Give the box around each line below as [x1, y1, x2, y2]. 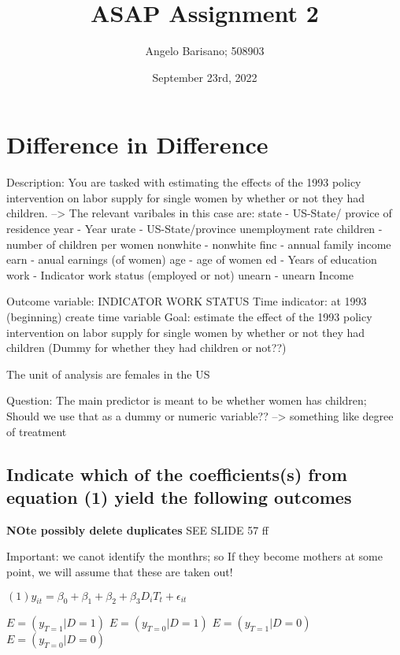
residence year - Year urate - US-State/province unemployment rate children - [6, 220, 383, 237]
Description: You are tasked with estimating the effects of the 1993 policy [6, 174, 361, 191]
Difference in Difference [6, 128, 269, 161]
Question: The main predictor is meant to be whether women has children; [6, 392, 367, 409]
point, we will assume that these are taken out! [6, 563, 233, 579]
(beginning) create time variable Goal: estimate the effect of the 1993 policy [6, 309, 372, 324]
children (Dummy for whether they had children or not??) [6, 339, 287, 356]
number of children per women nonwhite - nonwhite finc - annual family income [6, 235, 391, 252]
